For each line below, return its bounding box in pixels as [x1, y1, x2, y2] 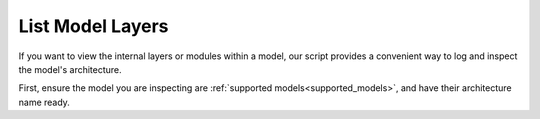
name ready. [18, 96, 70, 108]
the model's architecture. [18, 63, 122, 75]
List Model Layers [18, 15, 169, 37]
